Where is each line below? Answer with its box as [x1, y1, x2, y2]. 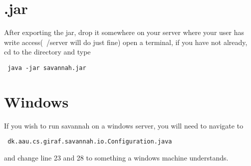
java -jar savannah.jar [7, 64, 86, 71]
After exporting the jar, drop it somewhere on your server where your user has [4, 27, 245, 37]
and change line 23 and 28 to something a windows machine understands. [4, 152, 229, 162]
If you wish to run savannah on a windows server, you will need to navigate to [4, 120, 244, 130]
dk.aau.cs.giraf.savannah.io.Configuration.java [7, 138, 172, 145]
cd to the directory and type [4, 46, 91, 57]
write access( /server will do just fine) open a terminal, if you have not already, [4, 36, 248, 47]
